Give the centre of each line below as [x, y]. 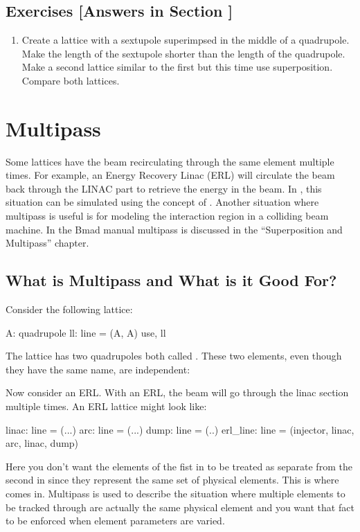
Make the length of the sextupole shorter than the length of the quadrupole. [183, 53]
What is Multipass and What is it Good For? [171, 280]
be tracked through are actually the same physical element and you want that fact [180, 507]
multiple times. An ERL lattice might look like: [106, 406]
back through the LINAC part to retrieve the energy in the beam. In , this [164, 188]
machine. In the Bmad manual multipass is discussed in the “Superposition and [174, 229]
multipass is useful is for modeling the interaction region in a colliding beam [167, 216]
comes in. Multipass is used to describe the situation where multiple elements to [175, 493]
